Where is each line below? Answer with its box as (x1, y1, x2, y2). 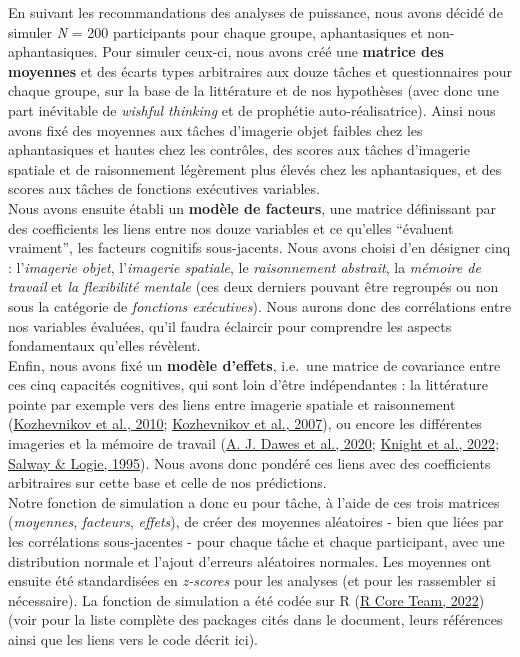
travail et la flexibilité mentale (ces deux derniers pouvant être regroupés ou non (8, 276, 499, 297)
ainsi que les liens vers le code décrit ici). (8, 629, 259, 649)
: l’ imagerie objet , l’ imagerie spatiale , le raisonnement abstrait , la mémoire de (8, 256, 481, 277)
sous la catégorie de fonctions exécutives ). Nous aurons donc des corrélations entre (8, 295, 512, 316)
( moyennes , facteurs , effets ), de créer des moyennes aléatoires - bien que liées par (8, 511, 504, 532)
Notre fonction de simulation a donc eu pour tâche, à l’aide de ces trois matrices (8, 491, 500, 512)
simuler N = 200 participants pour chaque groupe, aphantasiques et (8, 21, 423, 42)
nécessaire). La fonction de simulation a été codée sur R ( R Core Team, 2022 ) (8, 589, 485, 610)
